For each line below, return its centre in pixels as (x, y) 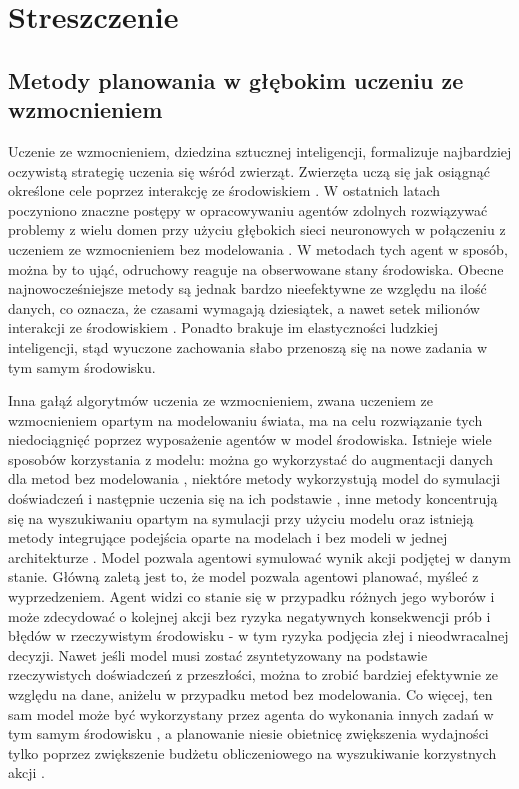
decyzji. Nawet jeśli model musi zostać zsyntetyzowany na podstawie (218, 654)
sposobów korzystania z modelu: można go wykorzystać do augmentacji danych (250, 458)
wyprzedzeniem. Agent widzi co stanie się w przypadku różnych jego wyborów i (251, 596)
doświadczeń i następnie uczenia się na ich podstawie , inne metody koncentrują (253, 498)
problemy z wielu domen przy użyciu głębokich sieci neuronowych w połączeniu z (257, 229)
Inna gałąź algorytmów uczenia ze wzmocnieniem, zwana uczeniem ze (221, 400)
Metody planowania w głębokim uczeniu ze (236, 79)
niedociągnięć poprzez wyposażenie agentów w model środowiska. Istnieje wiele (250, 439)
